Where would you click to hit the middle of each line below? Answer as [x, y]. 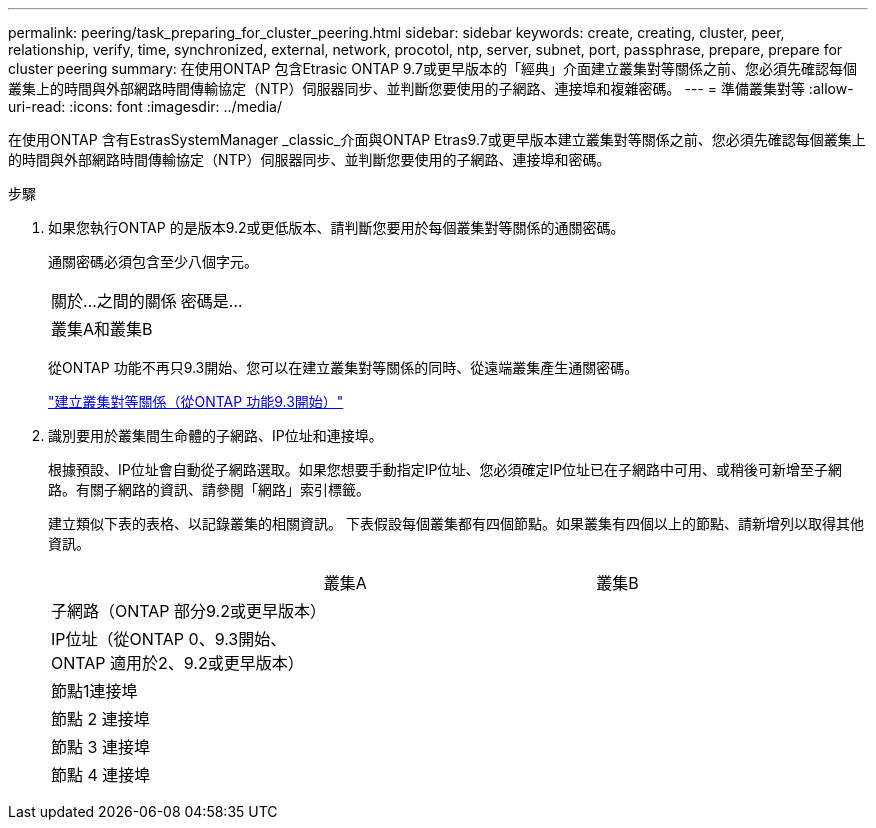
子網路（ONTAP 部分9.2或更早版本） [188, 611]
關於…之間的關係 [114, 301]
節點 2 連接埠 [100, 719]
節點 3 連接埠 [100, 747]
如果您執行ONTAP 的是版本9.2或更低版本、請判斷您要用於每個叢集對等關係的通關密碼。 [336, 227]
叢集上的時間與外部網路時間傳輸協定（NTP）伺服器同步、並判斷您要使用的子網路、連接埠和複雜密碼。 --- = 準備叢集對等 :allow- [431, 88]
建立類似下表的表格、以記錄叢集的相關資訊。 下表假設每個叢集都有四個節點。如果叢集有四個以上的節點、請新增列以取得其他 [456, 523]
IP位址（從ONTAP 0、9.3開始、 [169, 639]
